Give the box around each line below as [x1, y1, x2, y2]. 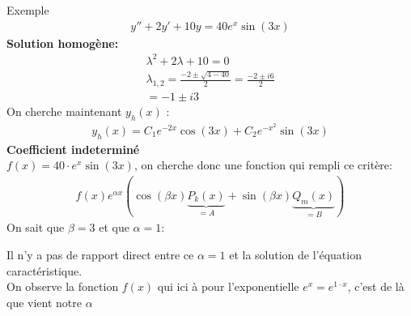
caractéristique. [6, 262, 83, 279]
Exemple [6, 2, 49, 18]
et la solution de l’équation [229, 246, 362, 263]
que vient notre [6, 293, 82, 310]
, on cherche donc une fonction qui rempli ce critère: [133, 156, 392, 173]
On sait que [6, 219, 65, 236]
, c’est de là [347, 278, 405, 295]
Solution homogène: [6, 34, 119, 51]
